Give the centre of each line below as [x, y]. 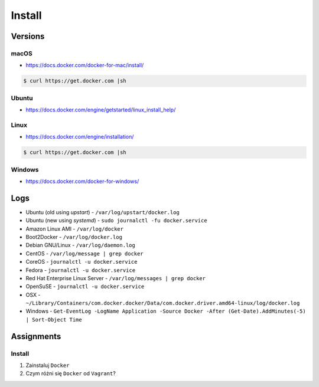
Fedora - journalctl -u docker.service [81, 270]
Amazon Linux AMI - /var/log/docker [75, 229]
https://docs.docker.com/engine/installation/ [80, 137]
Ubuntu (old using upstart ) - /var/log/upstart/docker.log [102, 212]
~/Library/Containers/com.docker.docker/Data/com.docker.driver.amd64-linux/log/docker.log [163, 303]
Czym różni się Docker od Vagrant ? [71, 373]
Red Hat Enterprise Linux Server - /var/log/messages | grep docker [116, 278]
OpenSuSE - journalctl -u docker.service [85, 287]
